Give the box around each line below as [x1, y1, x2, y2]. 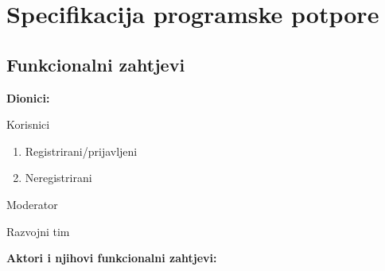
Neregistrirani [25, 169, 92, 186]
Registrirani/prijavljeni [25, 142, 138, 159]
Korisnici [6, 116, 50, 133]
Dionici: [6, 89, 50, 106]
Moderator [6, 196, 58, 212]
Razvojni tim [6, 223, 70, 239]
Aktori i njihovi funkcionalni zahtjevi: [6, 250, 217, 266]
